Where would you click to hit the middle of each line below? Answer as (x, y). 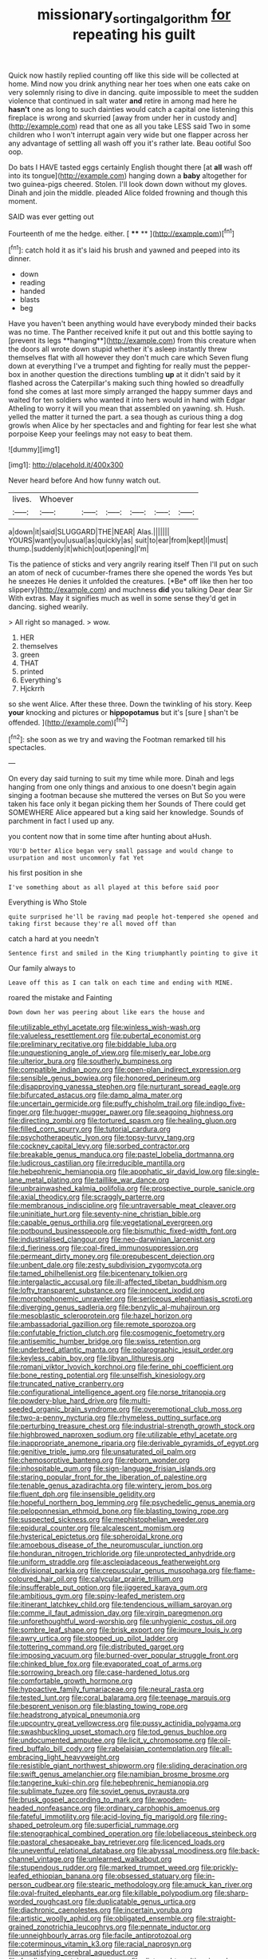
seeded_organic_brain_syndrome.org (69, 1409)
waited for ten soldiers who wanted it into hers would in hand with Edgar (127, 400)
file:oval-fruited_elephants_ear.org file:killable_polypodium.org (110, 1893)
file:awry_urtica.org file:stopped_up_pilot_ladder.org (93, 1639)
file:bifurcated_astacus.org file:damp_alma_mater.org (95, 1095)
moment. (23, 201)
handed (32, 291)
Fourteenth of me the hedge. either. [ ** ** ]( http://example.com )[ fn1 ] (122, 232)
